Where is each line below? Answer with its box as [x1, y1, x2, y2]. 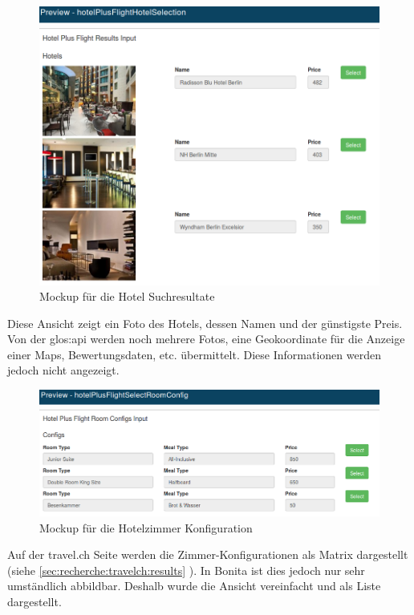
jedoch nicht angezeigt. [7, 362, 120, 378]
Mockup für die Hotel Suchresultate [39, 288, 215, 305]
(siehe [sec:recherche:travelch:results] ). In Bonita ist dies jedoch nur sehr [7, 561, 365, 578]
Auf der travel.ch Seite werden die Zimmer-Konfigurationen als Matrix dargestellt [7, 546, 408, 563]
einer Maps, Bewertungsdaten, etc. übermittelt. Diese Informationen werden [7, 346, 381, 362]
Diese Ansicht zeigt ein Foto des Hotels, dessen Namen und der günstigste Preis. [7, 314, 403, 331]
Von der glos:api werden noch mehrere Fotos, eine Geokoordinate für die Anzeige [7, 330, 405, 347]
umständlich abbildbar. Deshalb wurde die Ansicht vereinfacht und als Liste [7, 577, 381, 594]
